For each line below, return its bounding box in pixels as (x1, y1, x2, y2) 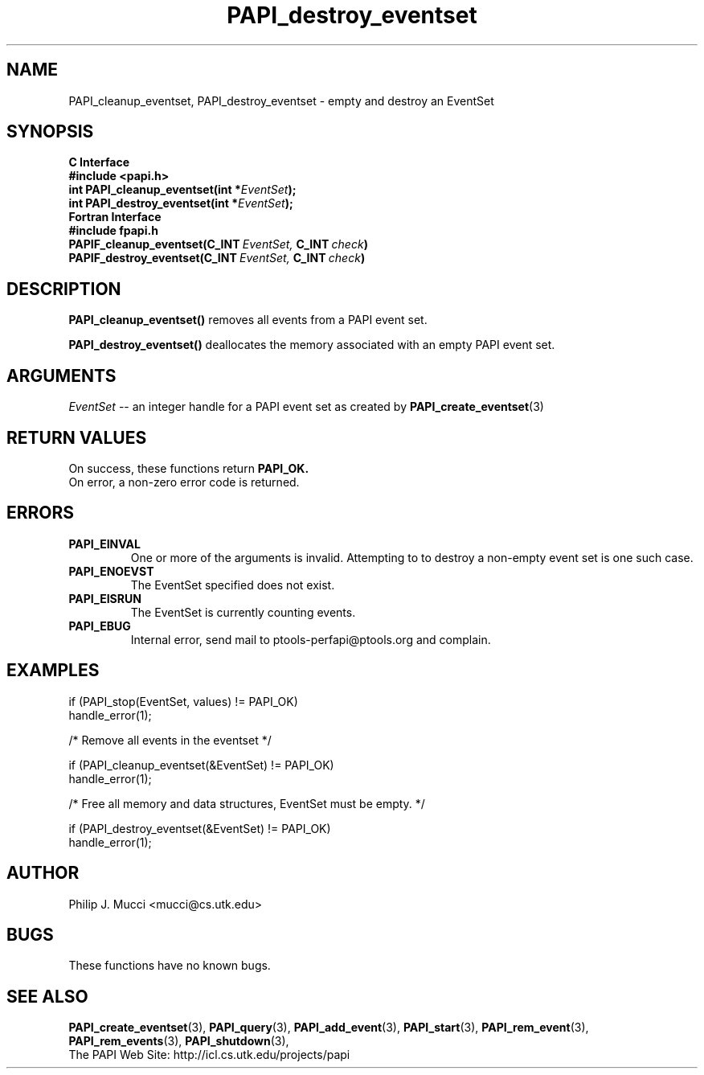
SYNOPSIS (6, 121, 94, 142)
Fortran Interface (68, 210, 162, 224)
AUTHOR (6, 863, 80, 884)
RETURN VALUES (6, 427, 147, 448)
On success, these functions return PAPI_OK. (68, 461, 309, 475)
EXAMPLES (6, 660, 100, 681)
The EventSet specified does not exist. (130, 577, 335, 592)
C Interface (68, 155, 130, 170)
